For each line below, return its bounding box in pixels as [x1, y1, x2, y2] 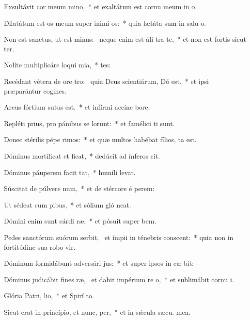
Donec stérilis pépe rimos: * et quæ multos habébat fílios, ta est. [4, 134, 197, 144]
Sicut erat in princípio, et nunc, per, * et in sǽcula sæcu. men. [4, 306, 191, 317]
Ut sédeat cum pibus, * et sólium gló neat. [4, 199, 131, 209]
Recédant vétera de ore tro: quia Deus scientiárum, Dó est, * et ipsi [4, 76, 209, 86]
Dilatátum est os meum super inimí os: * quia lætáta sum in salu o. [4, 17, 206, 28]
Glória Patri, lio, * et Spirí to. [4, 290, 94, 301]
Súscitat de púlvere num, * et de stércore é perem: [4, 183, 155, 193]
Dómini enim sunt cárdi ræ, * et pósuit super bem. [4, 216, 156, 226]
